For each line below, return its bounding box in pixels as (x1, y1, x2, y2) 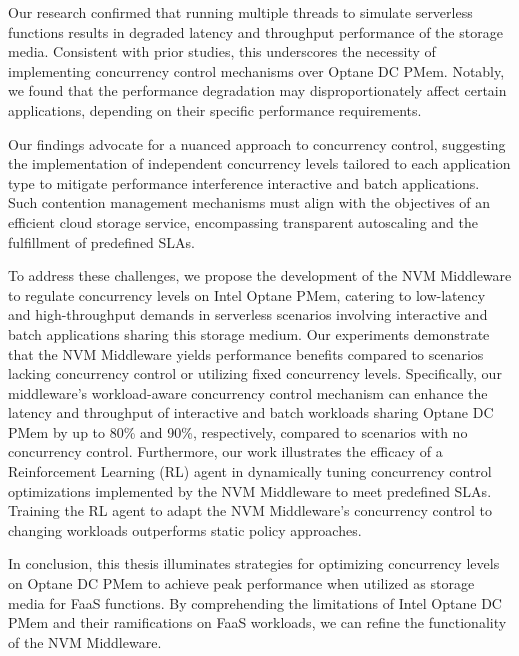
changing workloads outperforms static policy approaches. (8, 519, 362, 540)
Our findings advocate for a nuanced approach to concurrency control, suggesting (8, 133, 506, 154)
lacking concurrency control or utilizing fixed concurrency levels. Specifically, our (8, 363, 502, 384)
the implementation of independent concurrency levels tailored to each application (8, 153, 511, 174)
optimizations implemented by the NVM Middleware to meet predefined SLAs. (8, 480, 492, 501)
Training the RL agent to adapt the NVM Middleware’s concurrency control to (8, 500, 493, 521)
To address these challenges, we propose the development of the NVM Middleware (8, 265, 512, 286)
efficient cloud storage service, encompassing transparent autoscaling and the (8, 211, 478, 232)
